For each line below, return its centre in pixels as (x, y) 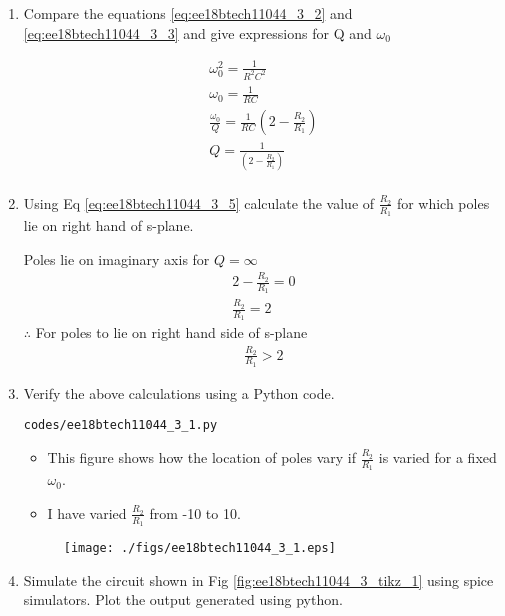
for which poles (443, 202)
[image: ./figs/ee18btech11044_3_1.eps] (199, 548)
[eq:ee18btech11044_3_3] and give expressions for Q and (197, 32)
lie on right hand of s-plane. (108, 225)
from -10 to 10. (195, 512)
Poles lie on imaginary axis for (116, 258)
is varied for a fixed (437, 457)
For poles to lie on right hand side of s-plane (171, 332)
